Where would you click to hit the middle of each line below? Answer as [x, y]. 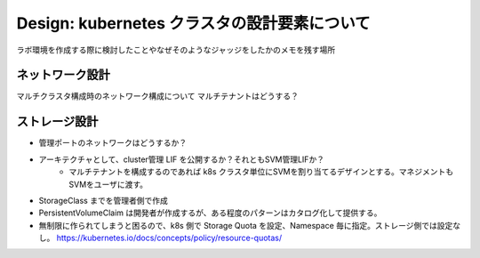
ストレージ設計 [57, 121]
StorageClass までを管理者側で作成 [103, 200]
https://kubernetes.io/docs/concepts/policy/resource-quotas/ [169, 238]
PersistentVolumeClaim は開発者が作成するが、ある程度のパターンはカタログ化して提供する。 [210, 213]
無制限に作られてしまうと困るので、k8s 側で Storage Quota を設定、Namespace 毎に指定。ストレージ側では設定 [246, 225]
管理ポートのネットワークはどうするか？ [112, 143]
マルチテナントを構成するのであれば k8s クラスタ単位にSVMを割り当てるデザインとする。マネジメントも [261, 172]
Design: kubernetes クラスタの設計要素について [193, 23]
